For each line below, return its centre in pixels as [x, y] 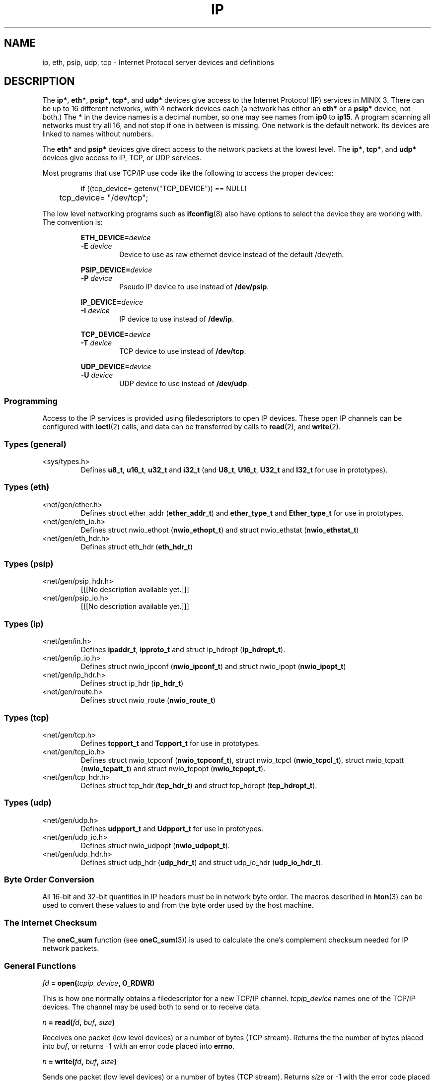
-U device [97, 375]
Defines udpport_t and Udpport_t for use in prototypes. [172, 828]
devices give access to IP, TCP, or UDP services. [122, 158]
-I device [95, 311]
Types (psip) [29, 564]
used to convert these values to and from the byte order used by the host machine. [178, 905]
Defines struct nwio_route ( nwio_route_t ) [148, 700]
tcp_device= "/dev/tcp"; [104, 198]
